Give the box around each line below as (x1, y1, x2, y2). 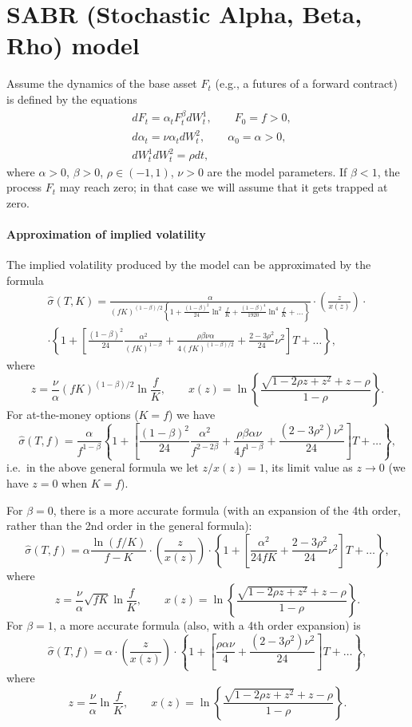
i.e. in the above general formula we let (6, 459, 199, 476)
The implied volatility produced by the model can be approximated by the (6, 256, 371, 273)
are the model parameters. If (207, 163, 347, 180)
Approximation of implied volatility (6, 226, 206, 243)
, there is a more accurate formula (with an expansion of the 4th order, (53, 501, 401, 518)
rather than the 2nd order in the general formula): (6, 517, 252, 534)
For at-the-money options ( (6, 406, 139, 423)
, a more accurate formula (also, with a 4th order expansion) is (53, 617, 361, 634)
